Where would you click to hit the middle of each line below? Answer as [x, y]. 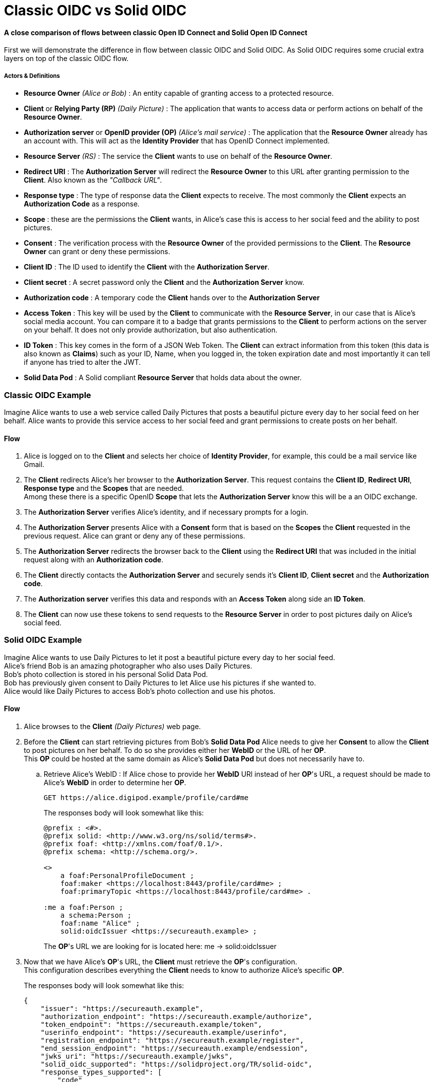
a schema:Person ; [96, 915]
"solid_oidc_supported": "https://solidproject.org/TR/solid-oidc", [176, 1064]
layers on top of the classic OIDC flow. [66, 59]
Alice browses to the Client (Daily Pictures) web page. [112, 727]
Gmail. [34, 465]
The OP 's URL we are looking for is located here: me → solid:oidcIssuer [160, 947]
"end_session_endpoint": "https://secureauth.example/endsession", [174, 1048]
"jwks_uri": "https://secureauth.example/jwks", [137, 1056]
